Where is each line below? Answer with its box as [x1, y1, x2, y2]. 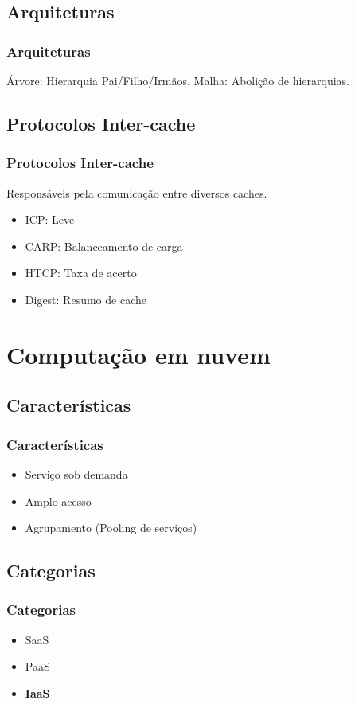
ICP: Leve [25, 211, 75, 228]
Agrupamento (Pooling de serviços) [25, 519, 197, 536]
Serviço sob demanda [25, 465, 128, 482]
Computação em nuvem [6, 338, 271, 370]
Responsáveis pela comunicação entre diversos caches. [6, 184, 267, 201]
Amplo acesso [25, 492, 92, 509]
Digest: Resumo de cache [25, 291, 146, 307]
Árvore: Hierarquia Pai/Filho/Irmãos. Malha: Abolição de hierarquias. [6, 72, 349, 88]
